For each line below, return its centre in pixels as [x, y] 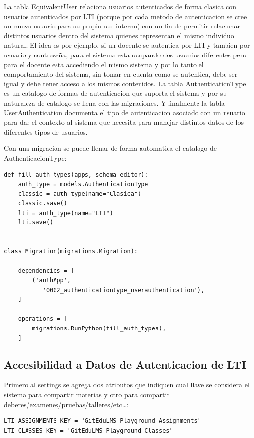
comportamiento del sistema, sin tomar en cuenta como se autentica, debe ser [121, 74]
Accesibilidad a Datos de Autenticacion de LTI [125, 364]
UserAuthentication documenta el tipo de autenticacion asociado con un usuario [125, 112]
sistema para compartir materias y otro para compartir [87, 394]
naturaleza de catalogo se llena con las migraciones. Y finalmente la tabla [114, 102]
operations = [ [42, 319]
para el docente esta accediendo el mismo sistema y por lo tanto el [104, 64]
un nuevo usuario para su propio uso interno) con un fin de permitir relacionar [122, 26]
